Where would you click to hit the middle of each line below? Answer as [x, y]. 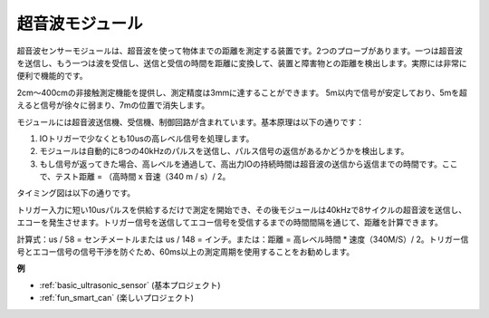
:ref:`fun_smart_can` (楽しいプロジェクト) [116, 298]
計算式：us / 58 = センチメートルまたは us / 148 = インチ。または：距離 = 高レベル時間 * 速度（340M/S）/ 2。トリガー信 [243, 239]
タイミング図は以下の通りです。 [76, 193]
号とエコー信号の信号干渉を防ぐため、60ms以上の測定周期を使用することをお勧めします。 [186, 252]
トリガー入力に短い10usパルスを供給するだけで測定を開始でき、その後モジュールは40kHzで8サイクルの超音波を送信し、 [241, 209]
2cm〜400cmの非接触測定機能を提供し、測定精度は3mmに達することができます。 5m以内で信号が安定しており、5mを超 [242, 92]
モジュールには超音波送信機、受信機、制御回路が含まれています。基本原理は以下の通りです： [191, 121]
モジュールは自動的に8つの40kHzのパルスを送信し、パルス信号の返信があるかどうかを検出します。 [224, 151]
